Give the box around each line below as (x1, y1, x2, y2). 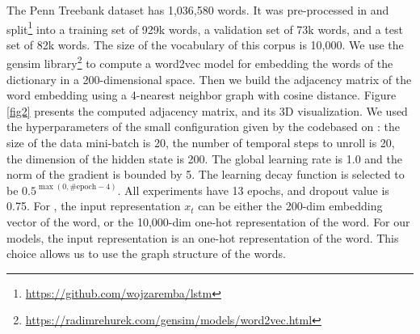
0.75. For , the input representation (6, 197, 181, 214)
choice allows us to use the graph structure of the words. (6, 245, 286, 262)
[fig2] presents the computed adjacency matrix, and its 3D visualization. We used (6, 102, 408, 119)
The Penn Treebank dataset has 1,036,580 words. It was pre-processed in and (6, 2, 389, 18)
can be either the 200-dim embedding (198, 197, 383, 214)
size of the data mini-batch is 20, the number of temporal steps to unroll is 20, (6, 134, 395, 151)
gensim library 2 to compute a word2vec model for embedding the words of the (6, 53, 393, 72)
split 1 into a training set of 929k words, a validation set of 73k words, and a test (6, 18, 403, 37)
